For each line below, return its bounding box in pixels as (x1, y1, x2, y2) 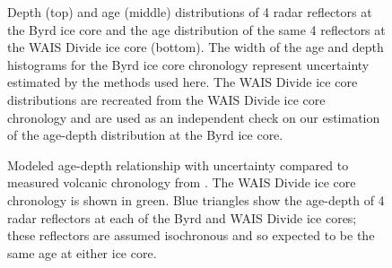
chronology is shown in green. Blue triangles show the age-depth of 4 (7, 190, 385, 209)
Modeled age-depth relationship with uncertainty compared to (7, 155, 349, 174)
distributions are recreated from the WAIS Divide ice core (7, 90, 326, 108)
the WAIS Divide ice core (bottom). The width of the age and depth (7, 38, 384, 56)
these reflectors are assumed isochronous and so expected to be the (7, 226, 375, 245)
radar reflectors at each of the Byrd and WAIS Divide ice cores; (7, 208, 357, 227)
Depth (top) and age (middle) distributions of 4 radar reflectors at (7, 3, 372, 21)
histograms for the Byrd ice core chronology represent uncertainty (7, 55, 370, 73)
